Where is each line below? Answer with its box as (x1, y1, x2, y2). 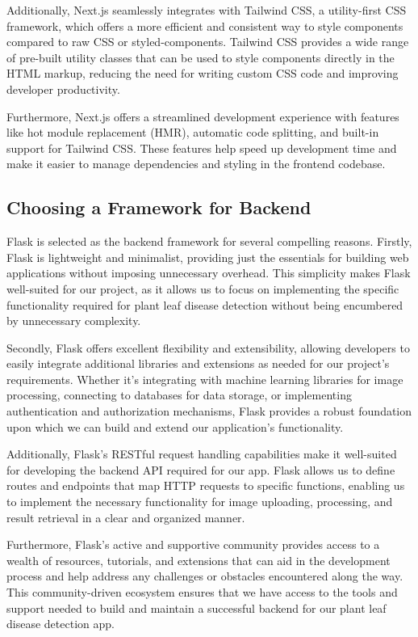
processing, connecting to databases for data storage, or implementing (6, 386, 352, 403)
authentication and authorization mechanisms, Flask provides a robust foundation (6, 403, 412, 420)
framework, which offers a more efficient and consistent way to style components (6, 17, 403, 34)
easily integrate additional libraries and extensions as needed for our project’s (6, 355, 390, 372)
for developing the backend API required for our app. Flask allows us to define (6, 461, 395, 478)
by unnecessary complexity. (6, 312, 141, 329)
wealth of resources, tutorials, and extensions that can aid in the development (6, 551, 391, 568)
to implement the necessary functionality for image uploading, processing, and (6, 493, 393, 510)
